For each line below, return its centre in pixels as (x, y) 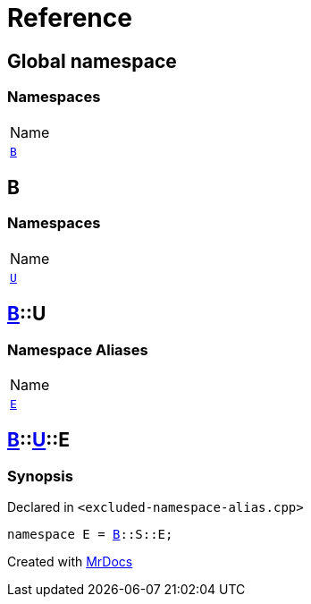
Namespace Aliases (78, 349)
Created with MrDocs (70, 562)
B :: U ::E (39, 440)
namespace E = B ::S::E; (90, 535)
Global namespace (92, 61)
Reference (70, 18)
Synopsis (40, 476)
